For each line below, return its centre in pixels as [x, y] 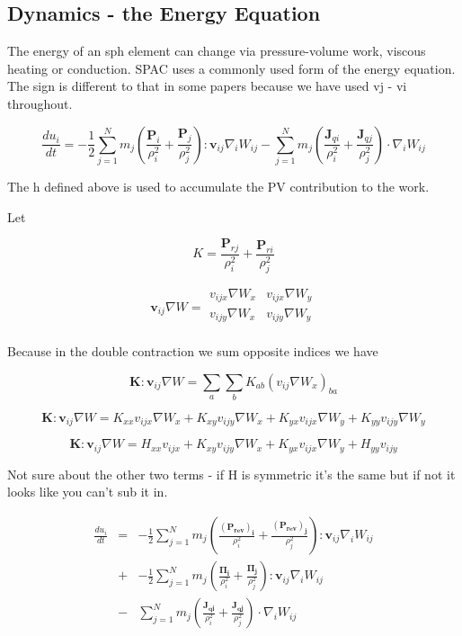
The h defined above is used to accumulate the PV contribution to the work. [218, 186]
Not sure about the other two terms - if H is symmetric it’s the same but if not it [231, 474]
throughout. [40, 103]
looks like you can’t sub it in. [88, 492]
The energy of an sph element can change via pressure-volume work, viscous [217, 51]
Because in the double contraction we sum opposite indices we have [193, 351]
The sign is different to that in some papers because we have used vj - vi [207, 86]
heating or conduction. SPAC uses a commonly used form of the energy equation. [231, 68]
